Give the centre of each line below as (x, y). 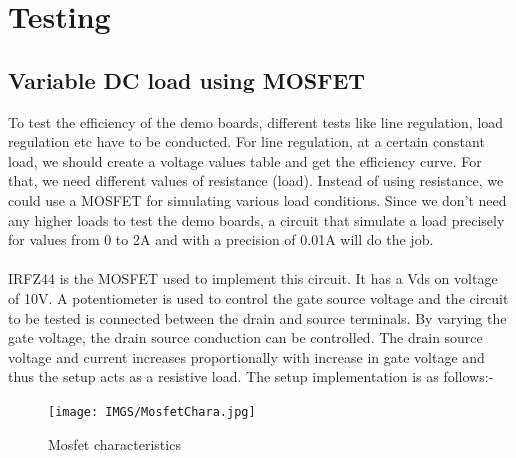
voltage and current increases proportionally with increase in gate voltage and (246, 356)
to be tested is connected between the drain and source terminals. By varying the (257, 317)
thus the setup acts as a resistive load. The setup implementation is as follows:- (251, 376)
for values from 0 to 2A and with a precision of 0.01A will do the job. (221, 239)
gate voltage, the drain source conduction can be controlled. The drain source (245, 337)
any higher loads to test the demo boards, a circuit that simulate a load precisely (256, 219)
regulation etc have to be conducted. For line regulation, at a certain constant (246, 141)
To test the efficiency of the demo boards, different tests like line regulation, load (256, 121)
